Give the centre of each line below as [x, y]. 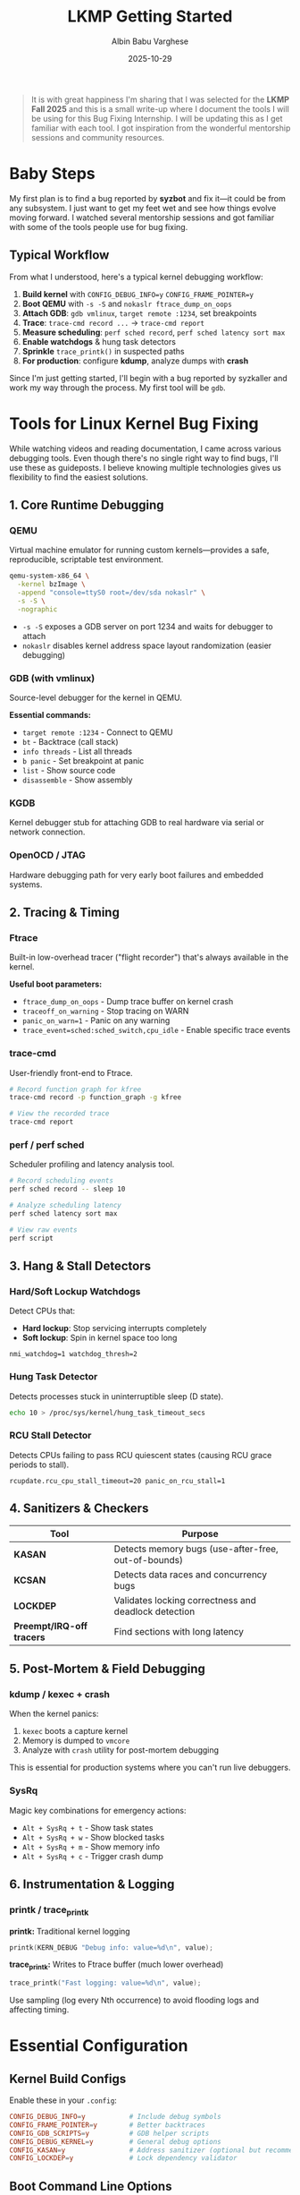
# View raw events [43, 1230]
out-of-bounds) [148, 1559]
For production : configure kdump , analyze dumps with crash [135, 361]
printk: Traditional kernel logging [70, 1931]
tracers [29, 1637]
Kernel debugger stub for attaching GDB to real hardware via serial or [137, 823]
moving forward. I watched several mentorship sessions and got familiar [142, 218]
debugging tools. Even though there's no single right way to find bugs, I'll [144, 457]
